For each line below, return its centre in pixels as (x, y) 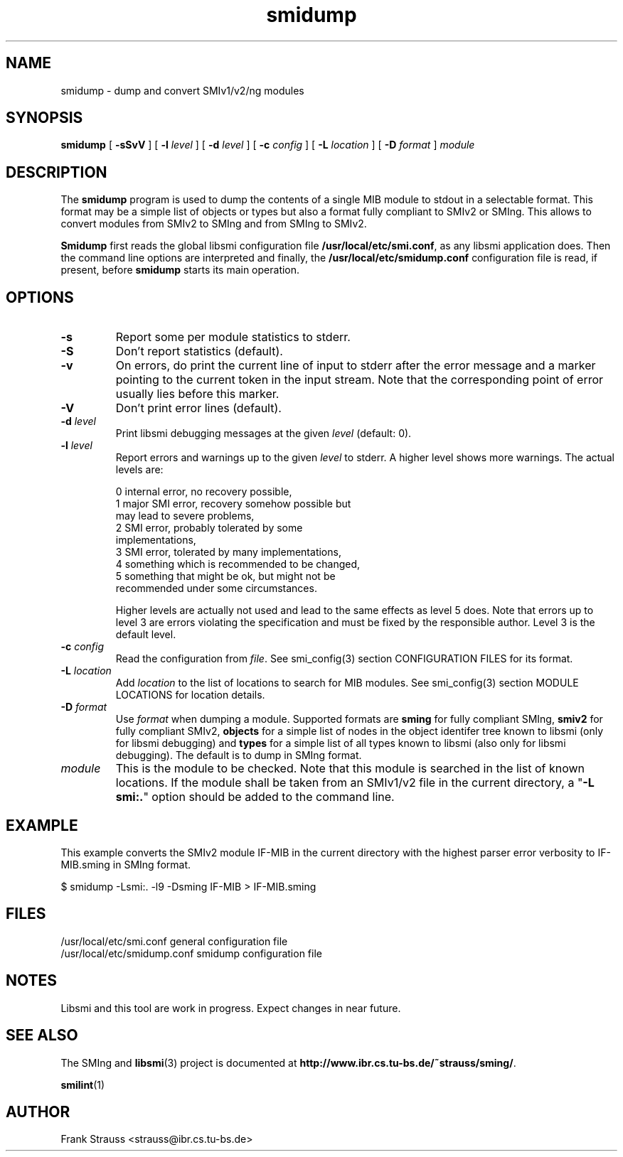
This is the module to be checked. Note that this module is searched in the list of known (350, 769)
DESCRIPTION (57, 172)
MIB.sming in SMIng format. (126, 864)
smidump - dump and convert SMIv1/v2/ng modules (182, 90)
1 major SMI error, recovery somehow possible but (233, 504)
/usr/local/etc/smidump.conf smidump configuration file (191, 953)
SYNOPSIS (44, 118)
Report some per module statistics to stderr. (233, 337)
